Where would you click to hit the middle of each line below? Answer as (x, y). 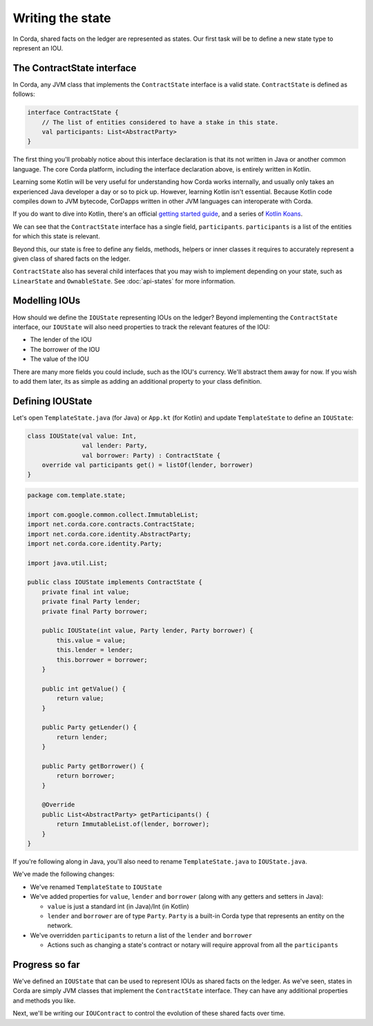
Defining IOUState (52, 401)
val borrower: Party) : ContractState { (151, 455)
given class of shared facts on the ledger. (72, 259)
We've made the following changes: (64, 874)
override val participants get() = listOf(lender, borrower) (147, 465)
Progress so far (47, 964)
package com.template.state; (77, 495)
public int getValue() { (84, 689)
